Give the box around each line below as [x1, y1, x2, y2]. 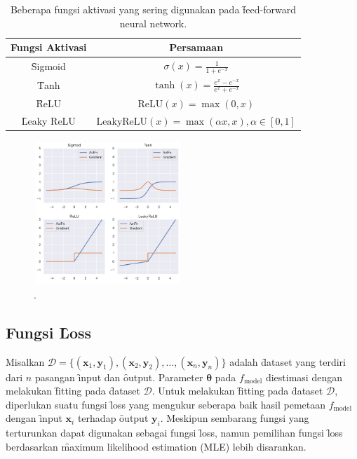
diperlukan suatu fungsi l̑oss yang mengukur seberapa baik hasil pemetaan [6, 397, 326, 411]
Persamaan [169, 40, 224, 55]
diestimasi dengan [265, 369, 342, 384]
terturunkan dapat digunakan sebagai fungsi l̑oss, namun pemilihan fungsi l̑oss [6, 425, 343, 440]
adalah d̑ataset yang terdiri [229, 354, 346, 369]
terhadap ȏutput [77, 411, 149, 425]
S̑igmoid [31, 59, 66, 74]
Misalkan [6, 354, 45, 369]
